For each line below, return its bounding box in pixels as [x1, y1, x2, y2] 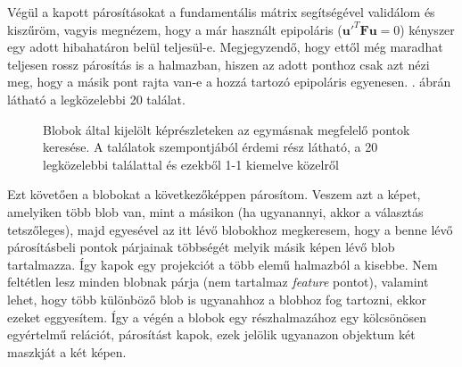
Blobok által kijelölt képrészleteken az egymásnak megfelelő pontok [43, 120, 410, 138]
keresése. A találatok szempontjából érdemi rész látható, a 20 [43, 138, 378, 156]
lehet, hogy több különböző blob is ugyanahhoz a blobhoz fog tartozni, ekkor [7, 289, 426, 308]
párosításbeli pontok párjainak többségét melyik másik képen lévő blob [7, 238, 395, 256]
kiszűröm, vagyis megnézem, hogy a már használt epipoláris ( [7, 20, 342, 38]
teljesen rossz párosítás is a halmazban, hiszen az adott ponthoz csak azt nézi [7, 54, 430, 73]
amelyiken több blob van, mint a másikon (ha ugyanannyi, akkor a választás [7, 202, 424, 221]
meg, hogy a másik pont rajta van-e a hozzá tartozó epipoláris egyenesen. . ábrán [7, 72, 451, 91]
